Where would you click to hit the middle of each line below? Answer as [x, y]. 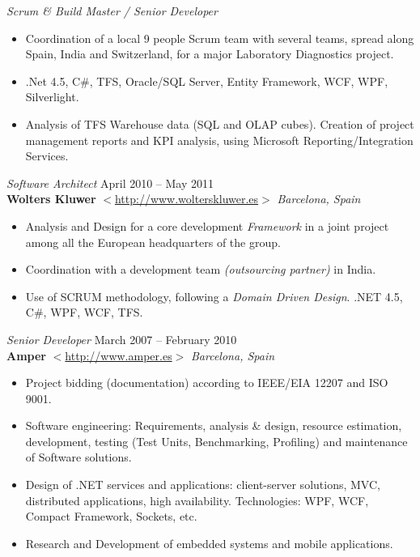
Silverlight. [52, 97]
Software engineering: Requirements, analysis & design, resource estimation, [214, 425]
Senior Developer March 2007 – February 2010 [122, 339]
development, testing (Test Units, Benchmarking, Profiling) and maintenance [216, 441]
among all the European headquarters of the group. [153, 242]
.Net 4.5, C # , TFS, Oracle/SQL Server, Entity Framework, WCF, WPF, [207, 81]
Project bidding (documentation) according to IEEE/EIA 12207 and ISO [207, 383]
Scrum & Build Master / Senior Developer [112, 11]
